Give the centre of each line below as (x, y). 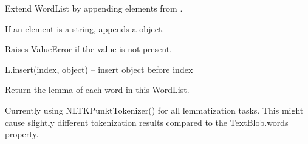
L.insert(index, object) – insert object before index (99, 69)
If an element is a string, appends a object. (85, 28)
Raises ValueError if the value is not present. (89, 49)
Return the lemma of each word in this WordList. (97, 90)
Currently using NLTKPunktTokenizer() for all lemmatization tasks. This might (154, 110)
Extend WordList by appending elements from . (94, 8)
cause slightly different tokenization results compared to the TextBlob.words (147, 122)
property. (22, 134)
